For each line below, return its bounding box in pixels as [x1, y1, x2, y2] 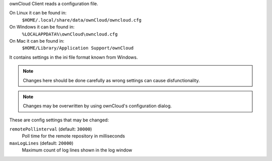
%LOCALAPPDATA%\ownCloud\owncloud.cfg [22, 31, 118, 37]
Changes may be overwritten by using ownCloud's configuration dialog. [23, 103, 172, 109]
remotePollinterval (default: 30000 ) [9, 126, 92, 132]
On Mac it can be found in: [9, 38, 65, 44]
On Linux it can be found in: [9, 10, 67, 16]
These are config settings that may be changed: [9, 117, 109, 123]
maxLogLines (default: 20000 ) [9, 140, 74, 146]
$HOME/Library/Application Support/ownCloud [22, 45, 134, 51]
